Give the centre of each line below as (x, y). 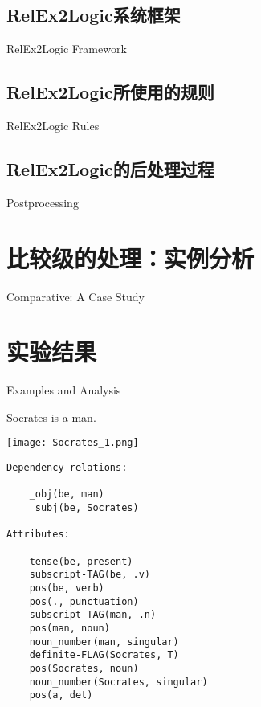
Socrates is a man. (51, 417)
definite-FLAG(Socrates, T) (104, 655)
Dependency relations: (67, 468)
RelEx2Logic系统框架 (94, 15)
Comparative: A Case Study (76, 296)
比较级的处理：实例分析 (130, 257)
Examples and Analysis (64, 390)
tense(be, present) (81, 561)
